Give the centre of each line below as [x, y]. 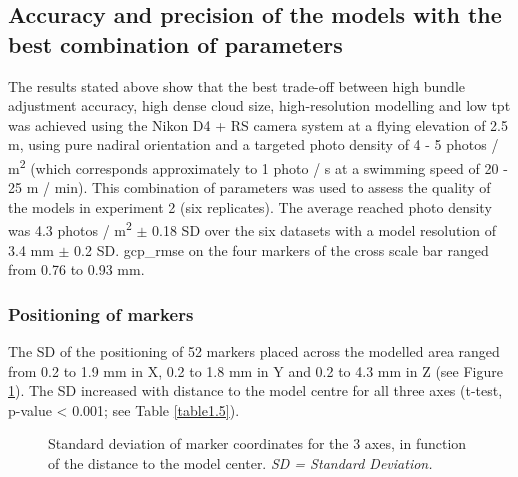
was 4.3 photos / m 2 [70, 229]
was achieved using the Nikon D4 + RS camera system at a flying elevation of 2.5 [258, 124]
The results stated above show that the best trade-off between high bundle [236, 85]
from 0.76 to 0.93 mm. [76, 269]
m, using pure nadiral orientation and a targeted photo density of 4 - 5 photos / [253, 144]
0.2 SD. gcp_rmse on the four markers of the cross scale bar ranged [281, 249]
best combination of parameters [175, 43]
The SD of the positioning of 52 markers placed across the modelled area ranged [254, 351]
